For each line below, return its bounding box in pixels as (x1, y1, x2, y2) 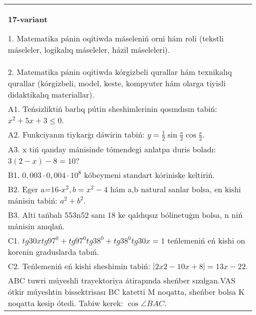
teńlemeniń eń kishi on (167, 234, 245, 246)
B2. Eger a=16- (8, 183, 62, 195)
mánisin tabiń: (8, 194, 58, 206)
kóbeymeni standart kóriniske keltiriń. (84, 169, 215, 180)
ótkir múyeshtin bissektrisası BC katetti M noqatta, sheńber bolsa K (8, 285, 245, 297)
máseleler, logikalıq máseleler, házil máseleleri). (8, 44, 170, 55)
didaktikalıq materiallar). (8, 89, 95, 100)
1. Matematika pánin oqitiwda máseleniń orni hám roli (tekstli (8, 33, 224, 44)
